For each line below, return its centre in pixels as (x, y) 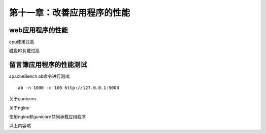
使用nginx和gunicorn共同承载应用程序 (48, 116)
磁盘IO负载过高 (24, 51)
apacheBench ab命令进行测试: (40, 76)
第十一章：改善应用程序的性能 (70, 13)
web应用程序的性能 (39, 30)
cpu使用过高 (22, 42)
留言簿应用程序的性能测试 (48, 65)
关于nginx (19, 108)
